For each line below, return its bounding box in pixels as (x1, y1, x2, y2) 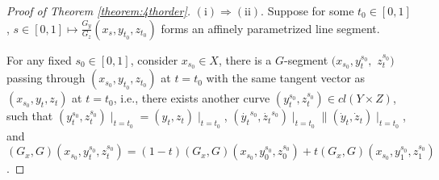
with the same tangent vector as (206, 69, 366, 86)
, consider (130, 51, 178, 68)
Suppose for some (267, 2, 354, 19)
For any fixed (6, 51, 72, 68)
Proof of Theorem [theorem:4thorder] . (6, 2, 190, 19)
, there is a (218, 51, 272, 68)
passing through (6, 69, 86, 86)
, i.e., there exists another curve (113, 90, 270, 107)
